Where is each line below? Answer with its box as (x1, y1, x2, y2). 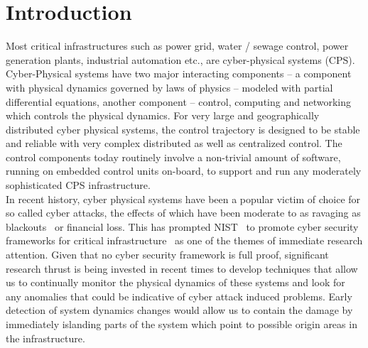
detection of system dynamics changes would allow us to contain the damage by (6, 303, 353, 317)
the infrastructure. (6, 330, 85, 345)
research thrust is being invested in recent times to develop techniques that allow (6, 261, 358, 276)
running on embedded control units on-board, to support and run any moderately (6, 163, 362, 178)
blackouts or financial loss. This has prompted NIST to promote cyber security (6, 219, 359, 234)
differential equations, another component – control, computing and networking (6, 94, 351, 109)
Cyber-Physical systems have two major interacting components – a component (6, 66, 352, 81)
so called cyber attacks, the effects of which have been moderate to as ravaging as (6, 205, 361, 220)
